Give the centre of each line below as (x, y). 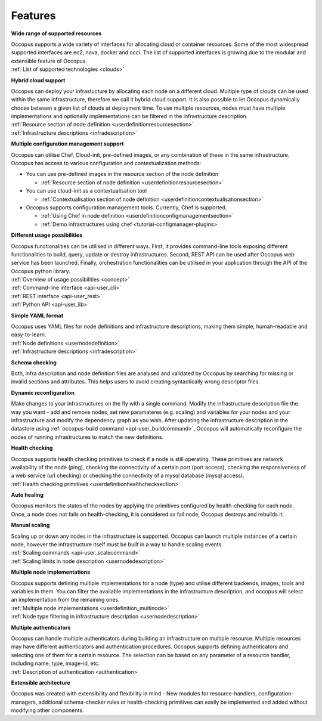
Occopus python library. (41, 271)
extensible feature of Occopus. (49, 61)
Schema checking (34, 362)
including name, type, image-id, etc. (55, 663)
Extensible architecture (41, 682)
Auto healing (27, 495)
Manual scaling (30, 525)
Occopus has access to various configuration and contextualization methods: (106, 163)
